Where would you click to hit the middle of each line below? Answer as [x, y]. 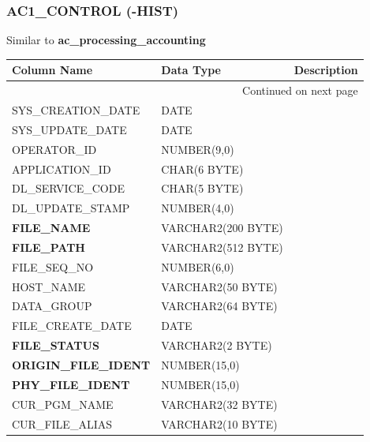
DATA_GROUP [52, 306]
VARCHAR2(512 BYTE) [222, 247]
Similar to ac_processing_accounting [106, 40]
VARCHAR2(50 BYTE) [219, 286]
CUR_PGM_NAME [63, 404]
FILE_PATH [49, 247]
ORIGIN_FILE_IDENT [81, 364]
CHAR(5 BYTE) [202, 188]
